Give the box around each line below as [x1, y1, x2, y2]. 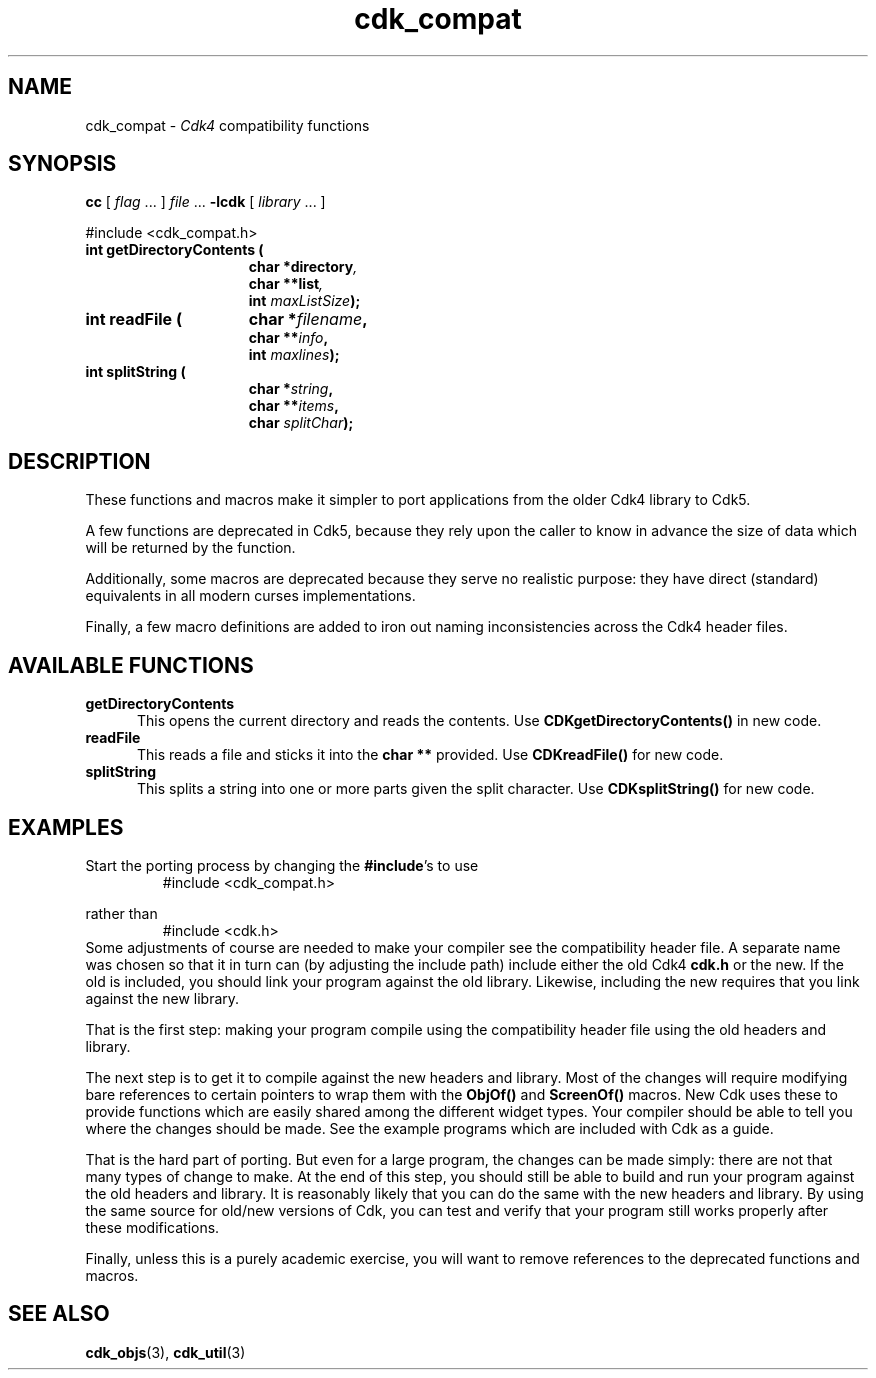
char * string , [248, 380, 334, 398]
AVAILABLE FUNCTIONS [8, 652, 254, 678]
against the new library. [85, 989, 240, 1007]
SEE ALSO [8, 1301, 110, 1327]
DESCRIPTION [8, 448, 151, 474]
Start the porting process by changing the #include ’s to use [85, 856, 479, 874]
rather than [85, 904, 158, 922]
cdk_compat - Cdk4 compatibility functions [85, 116, 370, 134]
